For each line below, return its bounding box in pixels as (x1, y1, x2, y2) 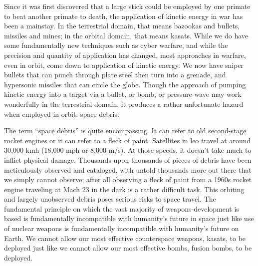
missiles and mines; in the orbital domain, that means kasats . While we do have (4, 30, 249, 40)
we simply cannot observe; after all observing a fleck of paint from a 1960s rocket (4, 174, 252, 185)
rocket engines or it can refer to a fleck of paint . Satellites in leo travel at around (4, 135, 251, 145)
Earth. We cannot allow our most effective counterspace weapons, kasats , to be (4, 233, 246, 243)
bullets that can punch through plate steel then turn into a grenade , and (4, 69, 226, 80)
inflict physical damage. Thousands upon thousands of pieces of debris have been (4, 154, 252, 165)
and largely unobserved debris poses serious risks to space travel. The (4, 194, 216, 204)
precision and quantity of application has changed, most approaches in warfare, (4, 49, 246, 60)
